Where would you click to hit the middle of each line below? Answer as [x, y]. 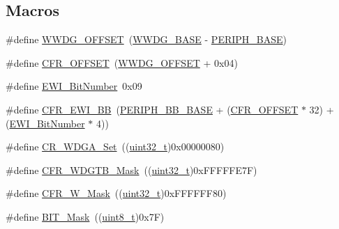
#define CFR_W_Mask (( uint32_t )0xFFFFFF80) [116, 193]
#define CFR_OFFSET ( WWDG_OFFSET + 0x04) [122, 62]
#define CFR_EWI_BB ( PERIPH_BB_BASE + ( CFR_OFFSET [152, 109]
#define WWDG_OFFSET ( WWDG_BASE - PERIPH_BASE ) [146, 39]
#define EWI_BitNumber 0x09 [74, 86]
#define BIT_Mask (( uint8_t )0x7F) [85, 216]
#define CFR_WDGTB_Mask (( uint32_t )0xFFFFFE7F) [131, 169]
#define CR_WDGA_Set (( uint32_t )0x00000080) [115, 147]
